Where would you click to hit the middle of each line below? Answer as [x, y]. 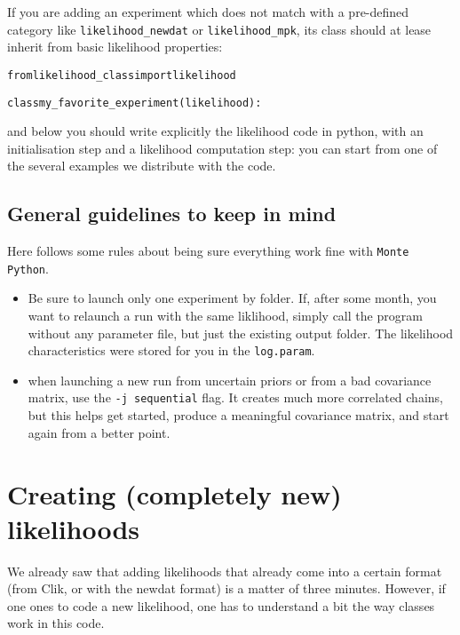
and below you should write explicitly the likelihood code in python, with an [215, 131]
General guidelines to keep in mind [172, 214]
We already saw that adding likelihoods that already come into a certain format [225, 571]
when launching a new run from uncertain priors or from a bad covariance [230, 380]
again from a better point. [99, 432]
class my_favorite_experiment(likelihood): [135, 103]
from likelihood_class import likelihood [122, 75]
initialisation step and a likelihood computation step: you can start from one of [222, 148]
